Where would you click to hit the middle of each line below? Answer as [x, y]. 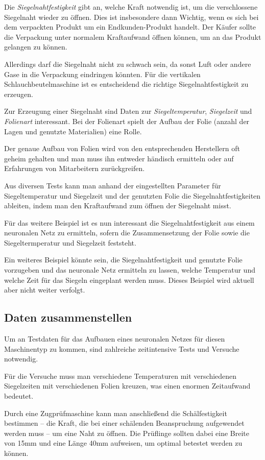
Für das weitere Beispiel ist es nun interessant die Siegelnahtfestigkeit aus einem [129, 222]
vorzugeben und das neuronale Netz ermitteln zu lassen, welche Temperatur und [130, 270]
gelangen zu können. [36, 47]
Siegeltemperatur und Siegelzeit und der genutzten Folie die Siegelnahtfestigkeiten [132, 195]
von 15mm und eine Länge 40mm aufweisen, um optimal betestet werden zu [123, 443]
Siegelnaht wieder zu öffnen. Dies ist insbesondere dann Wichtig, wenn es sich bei [131, 17]
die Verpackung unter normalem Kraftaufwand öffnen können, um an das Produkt [133, 37]
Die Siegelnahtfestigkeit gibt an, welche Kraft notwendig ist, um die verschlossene [131, 7]
